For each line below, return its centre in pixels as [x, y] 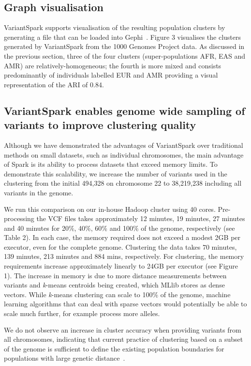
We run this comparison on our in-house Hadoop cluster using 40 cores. [110, 209]
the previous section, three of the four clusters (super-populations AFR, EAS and [125, 56]
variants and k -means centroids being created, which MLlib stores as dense [114, 285]
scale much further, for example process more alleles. [82, 313]
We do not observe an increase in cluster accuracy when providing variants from [123, 329]
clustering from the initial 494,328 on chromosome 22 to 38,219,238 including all [123, 183]
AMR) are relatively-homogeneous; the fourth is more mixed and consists [113, 65]
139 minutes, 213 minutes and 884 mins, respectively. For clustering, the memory [124, 256]
